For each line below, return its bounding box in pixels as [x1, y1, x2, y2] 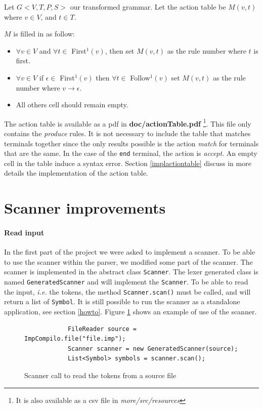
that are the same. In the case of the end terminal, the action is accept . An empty [4, 148, 257, 158]
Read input [4, 227, 45, 237]
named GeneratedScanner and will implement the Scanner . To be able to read [4, 276, 248, 287]
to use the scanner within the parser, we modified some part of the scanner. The [4, 256, 253, 267]
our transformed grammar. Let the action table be [70, 2, 226, 12]
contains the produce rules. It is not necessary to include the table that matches [4, 128, 251, 138]
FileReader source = [67, 325, 137, 333]
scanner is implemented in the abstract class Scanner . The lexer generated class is [4, 266, 258, 277]
